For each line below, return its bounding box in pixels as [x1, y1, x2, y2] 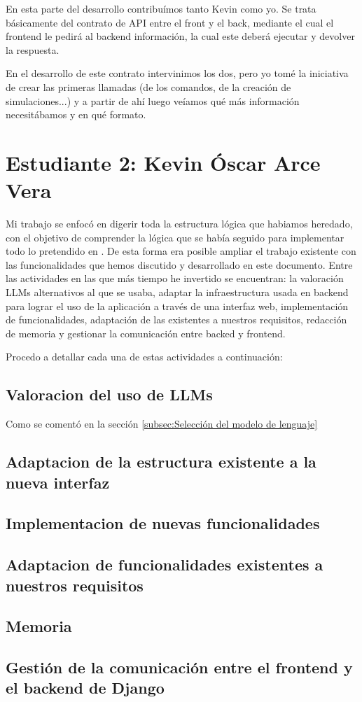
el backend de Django [6, 677, 165, 699]
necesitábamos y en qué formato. [6, 107, 146, 122]
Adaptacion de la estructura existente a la [6, 451, 316, 472]
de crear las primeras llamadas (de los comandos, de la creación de [6, 79, 291, 94]
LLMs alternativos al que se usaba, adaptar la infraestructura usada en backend [6, 285, 349, 300]
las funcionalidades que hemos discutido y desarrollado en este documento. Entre [6, 257, 353, 272]
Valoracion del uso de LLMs [6, 384, 213, 405]
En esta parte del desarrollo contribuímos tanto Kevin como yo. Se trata [6, 1, 316, 15]
